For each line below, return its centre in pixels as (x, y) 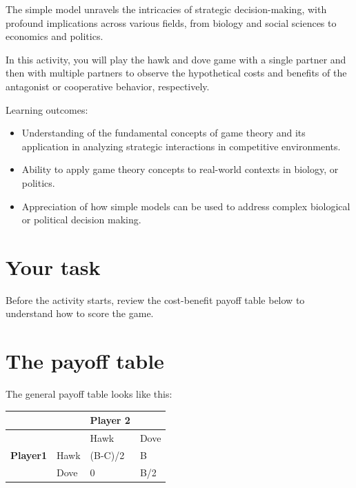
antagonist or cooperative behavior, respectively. (108, 86)
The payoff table (85, 361)
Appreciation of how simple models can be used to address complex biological (186, 206)
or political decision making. (81, 220)
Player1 (29, 455)
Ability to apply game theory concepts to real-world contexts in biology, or (180, 169)
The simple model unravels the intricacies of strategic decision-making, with (166, 9)
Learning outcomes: (47, 109)
